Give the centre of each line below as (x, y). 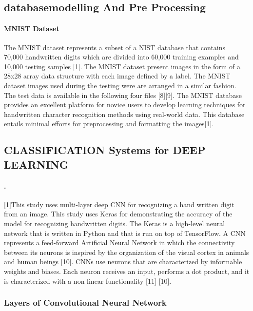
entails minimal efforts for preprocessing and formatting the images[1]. (109, 124)
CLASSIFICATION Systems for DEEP (105, 150)
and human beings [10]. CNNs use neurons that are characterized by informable (123, 262)
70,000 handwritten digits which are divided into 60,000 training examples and (121, 57)
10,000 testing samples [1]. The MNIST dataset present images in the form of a (122, 66)
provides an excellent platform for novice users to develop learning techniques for (125, 105)
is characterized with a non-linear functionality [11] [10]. (88, 281)
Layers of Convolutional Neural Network (85, 302)
